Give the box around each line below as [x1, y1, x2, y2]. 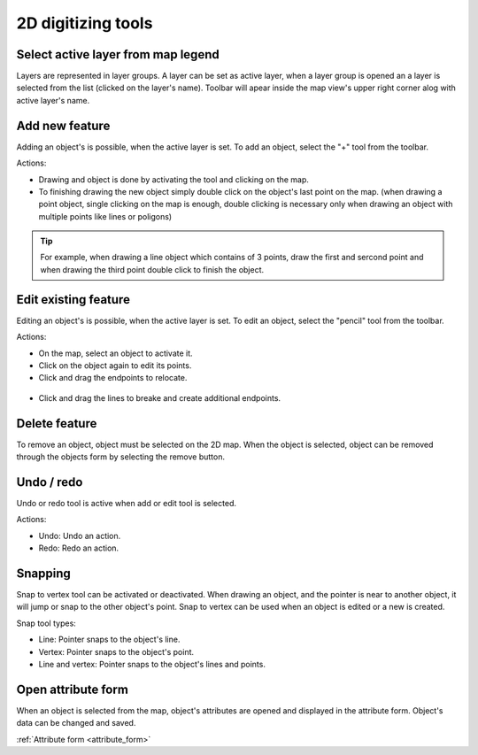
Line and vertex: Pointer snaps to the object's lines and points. [38, 659, 266, 669]
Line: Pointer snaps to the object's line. [38, 634, 181, 645]
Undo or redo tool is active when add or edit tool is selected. [16, 497, 236, 508]
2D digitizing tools [16, 13, 153, 33]
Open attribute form [16, 682, 128, 697]
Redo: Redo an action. [38, 543, 119, 553]
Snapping [16, 566, 71, 581]
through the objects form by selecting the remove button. [16, 451, 226, 462]
